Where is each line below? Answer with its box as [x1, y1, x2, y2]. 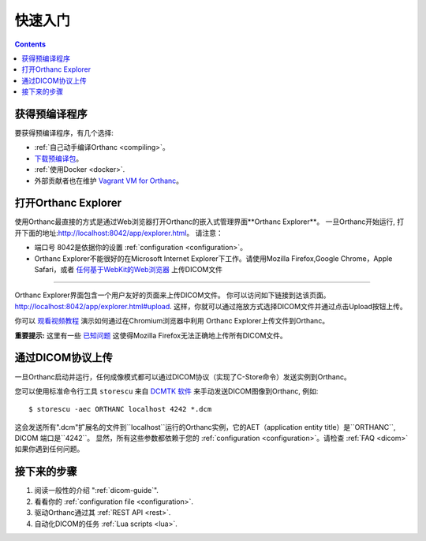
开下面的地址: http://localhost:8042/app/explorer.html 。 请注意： [14, 228, 224, 237]
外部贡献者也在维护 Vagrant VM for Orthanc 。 [34, 176, 184, 185]
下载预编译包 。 [34, 154, 83, 163]
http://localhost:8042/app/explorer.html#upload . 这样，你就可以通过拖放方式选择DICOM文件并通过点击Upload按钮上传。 [14, 301, 407, 311]
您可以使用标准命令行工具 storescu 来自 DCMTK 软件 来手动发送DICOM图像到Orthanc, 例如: [14, 386, 319, 396]
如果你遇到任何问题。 [14, 444, 84, 453]
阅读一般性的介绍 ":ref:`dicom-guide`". [34, 486, 159, 495]
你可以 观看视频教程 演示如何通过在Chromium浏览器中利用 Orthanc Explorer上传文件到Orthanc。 [14, 316, 330, 326]
